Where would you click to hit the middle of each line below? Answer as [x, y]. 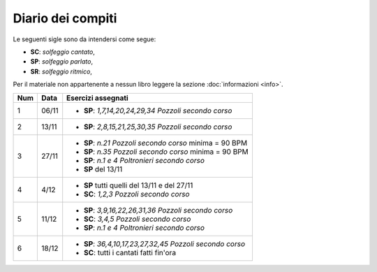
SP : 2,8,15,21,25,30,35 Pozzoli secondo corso [158, 127]
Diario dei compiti [65, 18]
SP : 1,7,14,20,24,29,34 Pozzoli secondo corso [158, 110]
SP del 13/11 [103, 169]
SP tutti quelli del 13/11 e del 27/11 [139, 185]
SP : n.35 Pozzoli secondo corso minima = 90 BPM [167, 152]
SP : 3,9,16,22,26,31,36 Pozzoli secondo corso [158, 210]
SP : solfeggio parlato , [62, 62]
